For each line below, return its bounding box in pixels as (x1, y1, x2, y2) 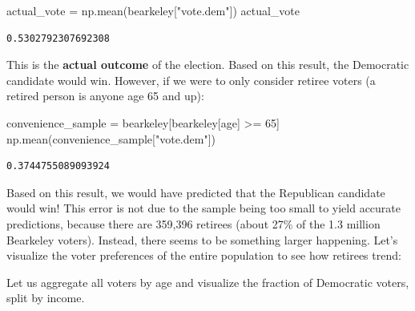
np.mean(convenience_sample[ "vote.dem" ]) (6, 130, 216, 147)
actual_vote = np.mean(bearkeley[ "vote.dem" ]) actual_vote (6, 2, 300, 18)
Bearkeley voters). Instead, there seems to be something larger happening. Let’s (6, 231, 398, 248)
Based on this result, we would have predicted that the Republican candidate (6, 184, 385, 200)
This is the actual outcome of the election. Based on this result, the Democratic (6, 56, 409, 73)
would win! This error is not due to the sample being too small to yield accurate (6, 200, 401, 216)
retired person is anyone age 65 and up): (6, 87, 204, 104)
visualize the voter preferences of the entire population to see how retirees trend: (6, 247, 401, 264)
